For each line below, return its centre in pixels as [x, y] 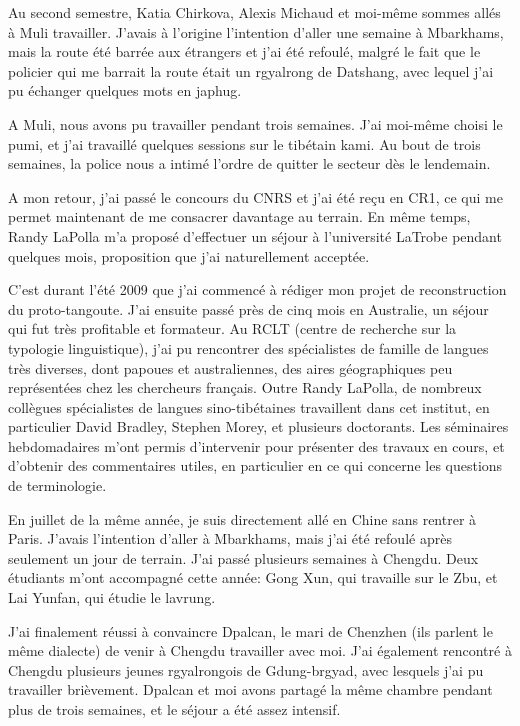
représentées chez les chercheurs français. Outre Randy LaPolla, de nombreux [245, 387]
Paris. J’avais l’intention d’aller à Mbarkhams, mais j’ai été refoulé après [230, 538]
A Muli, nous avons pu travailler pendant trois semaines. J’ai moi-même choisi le [255, 123]
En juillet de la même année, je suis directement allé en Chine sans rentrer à [242, 518]
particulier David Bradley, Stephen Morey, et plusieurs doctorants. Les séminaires [258, 426]
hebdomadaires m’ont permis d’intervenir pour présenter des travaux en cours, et [256, 445]
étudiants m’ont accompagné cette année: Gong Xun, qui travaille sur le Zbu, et [253, 577]
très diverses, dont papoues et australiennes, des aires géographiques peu [230, 367]
